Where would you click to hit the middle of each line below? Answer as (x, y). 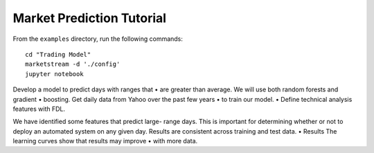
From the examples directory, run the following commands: (98, 39)
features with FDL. (39, 109)
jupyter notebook (54, 74)
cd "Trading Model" (58, 54)
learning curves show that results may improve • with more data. (105, 141)
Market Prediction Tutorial (89, 18)
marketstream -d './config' (73, 64)
